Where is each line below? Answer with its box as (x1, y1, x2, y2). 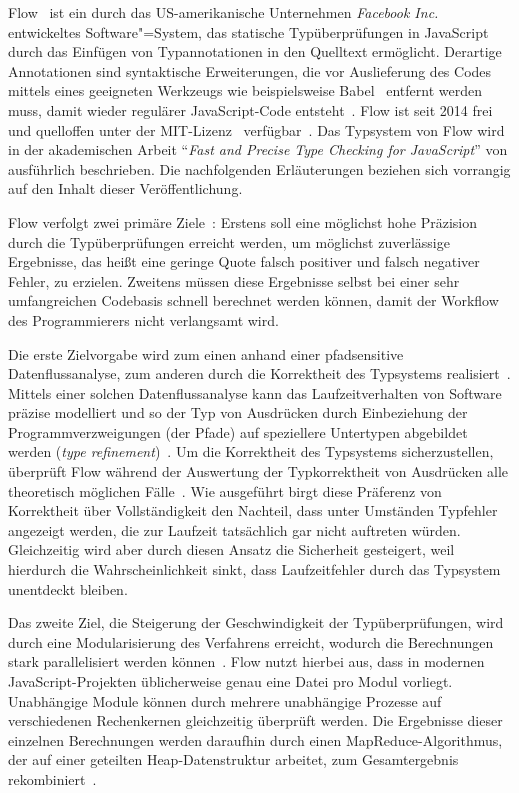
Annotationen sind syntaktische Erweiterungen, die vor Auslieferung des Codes (8, 60, 492, 81)
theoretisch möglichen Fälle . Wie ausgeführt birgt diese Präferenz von (8, 480, 442, 501)
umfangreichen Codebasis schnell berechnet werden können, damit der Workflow (8, 290, 499, 311)
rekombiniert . (8, 768, 97, 789)
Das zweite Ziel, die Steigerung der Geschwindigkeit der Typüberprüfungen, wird (8, 612, 504, 633)
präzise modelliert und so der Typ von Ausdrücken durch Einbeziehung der (8, 402, 468, 423)
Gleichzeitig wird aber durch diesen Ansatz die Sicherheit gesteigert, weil (8, 539, 455, 560)
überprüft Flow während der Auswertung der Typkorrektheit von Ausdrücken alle (8, 461, 509, 482)
